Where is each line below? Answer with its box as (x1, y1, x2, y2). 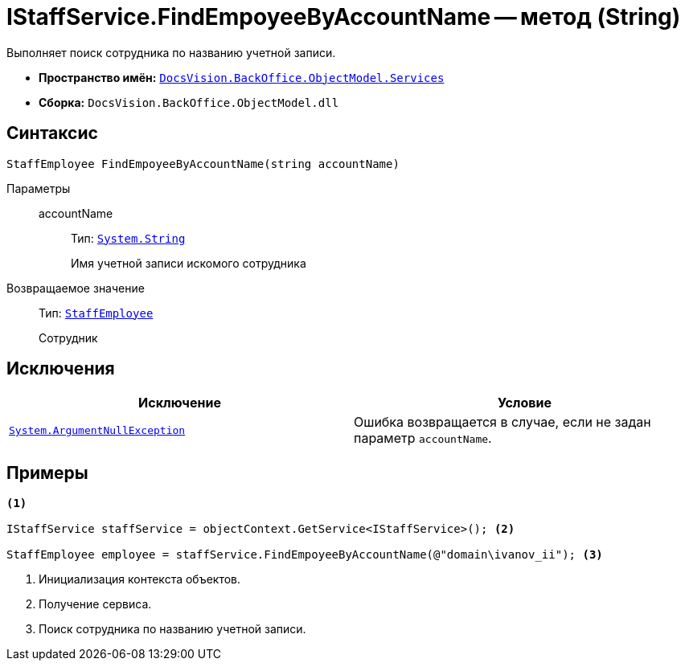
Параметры (6, 181, 71, 195)
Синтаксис (6, 123, 98, 144)
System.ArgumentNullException (9, 424, 186, 436)
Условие (498, 395, 552, 411)
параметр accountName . (354, 430, 492, 447)
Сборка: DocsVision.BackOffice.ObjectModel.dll (39, 95, 339, 109)
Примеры (6, 462, 88, 483)
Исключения (6, 358, 115, 379)
